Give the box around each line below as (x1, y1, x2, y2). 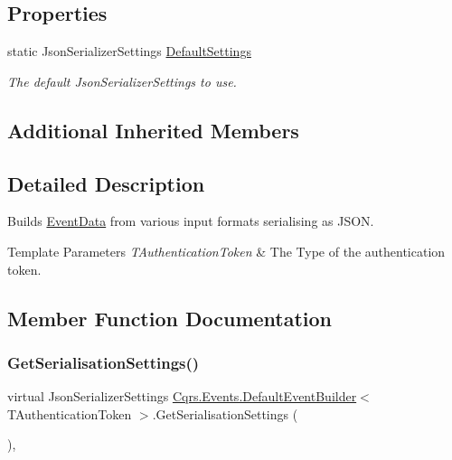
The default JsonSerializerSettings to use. (7, 71, 237, 90)
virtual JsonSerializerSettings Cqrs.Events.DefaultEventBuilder (7, 387, 357, 406)
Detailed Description (7, 169, 205, 197)
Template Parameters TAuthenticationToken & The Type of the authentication (7, 241, 446, 260)
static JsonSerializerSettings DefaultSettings (7, 42, 251, 61)
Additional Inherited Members (7, 116, 299, 144)
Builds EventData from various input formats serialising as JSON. (7, 211, 374, 230)
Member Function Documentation (7, 304, 333, 332)
